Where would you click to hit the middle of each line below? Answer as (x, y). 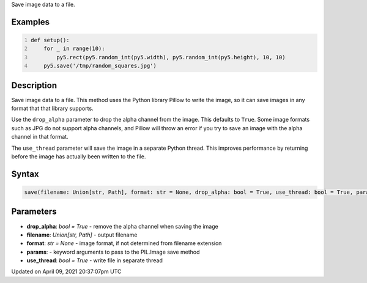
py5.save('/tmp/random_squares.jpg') (100, 66)
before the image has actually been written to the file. (79, 156)
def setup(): (50, 40)
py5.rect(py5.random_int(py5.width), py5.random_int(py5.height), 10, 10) (171, 57)
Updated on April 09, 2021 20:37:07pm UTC (66, 271)
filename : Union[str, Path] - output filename (82, 235)
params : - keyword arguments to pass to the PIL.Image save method (113, 252)
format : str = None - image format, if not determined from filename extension (124, 243)
